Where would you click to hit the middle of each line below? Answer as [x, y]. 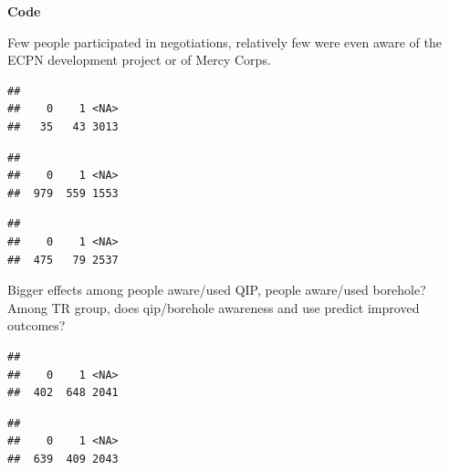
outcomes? [37, 325]
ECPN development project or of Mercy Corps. [139, 60]
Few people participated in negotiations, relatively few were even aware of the [225, 42]
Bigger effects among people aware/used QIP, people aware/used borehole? [217, 290]
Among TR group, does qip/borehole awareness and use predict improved [214, 307]
